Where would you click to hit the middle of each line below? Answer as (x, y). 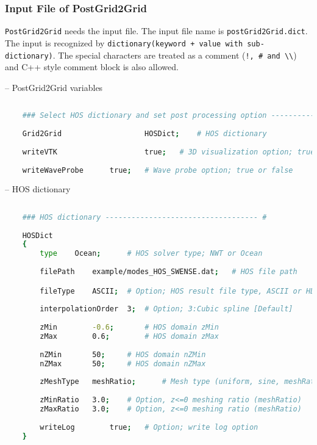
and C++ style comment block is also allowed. (92, 67)
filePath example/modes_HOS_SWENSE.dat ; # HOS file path (169, 272)
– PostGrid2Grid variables (54, 87)
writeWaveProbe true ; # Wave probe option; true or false (158, 170)
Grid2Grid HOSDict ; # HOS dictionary (144, 134)
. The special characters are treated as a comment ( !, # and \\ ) (175, 55)
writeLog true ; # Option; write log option (149, 427)
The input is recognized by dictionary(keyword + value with (124, 42)
